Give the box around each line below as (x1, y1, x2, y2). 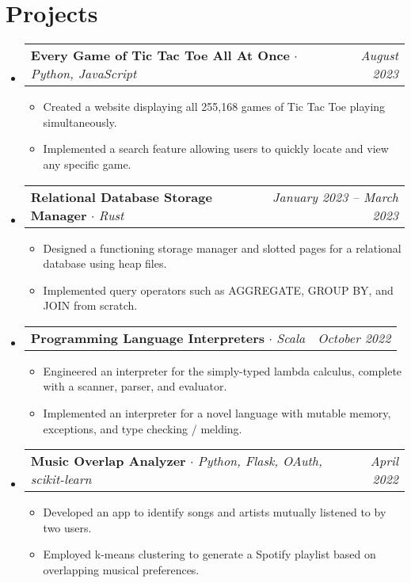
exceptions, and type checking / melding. (43, 420, 242, 436)
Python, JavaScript (30, 64, 137, 83)
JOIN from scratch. (43, 297, 138, 314)
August (360, 46, 398, 65)
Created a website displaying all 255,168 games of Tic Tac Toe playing (43, 98, 386, 115)
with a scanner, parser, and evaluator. (43, 378, 227, 394)
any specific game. (43, 155, 131, 172)
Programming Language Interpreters (30, 328, 265, 347)
